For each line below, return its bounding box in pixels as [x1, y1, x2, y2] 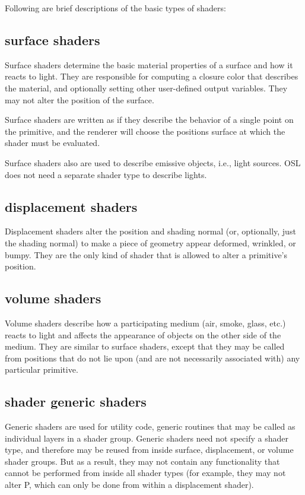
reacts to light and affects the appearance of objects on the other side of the [5, 328, 281, 341]
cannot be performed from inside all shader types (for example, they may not [5, 467, 286, 479]
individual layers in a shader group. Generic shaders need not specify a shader [5, 431, 288, 444]
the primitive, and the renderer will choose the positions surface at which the [5, 125, 285, 137]
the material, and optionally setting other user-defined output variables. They [5, 81, 288, 94]
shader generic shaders [5, 392, 147, 411]
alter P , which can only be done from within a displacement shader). [5, 478, 254, 491]
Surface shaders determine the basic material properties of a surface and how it [5, 58, 293, 71]
